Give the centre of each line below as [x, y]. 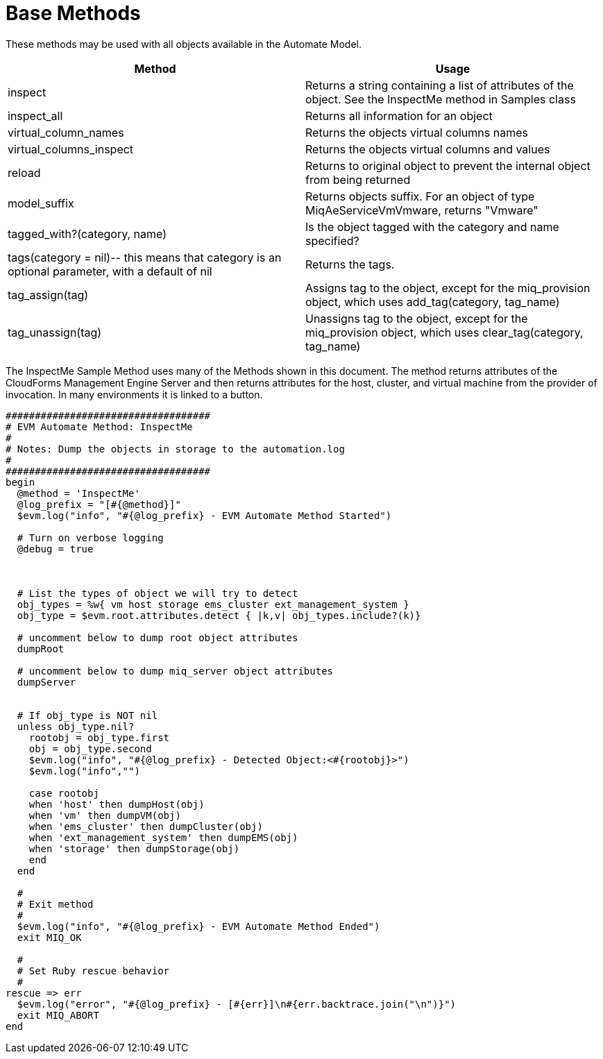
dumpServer [46, 682]
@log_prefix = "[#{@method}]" [99, 504]
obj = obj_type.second [90, 748]
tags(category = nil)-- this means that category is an [145, 257]
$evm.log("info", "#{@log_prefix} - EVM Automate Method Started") [204, 515]
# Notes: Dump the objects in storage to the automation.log [175, 449]
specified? [332, 240]
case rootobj [64, 793]
